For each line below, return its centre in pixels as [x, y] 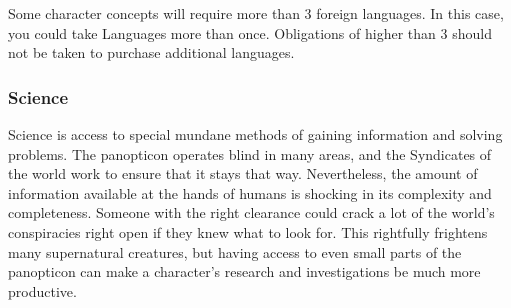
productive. [42, 290]
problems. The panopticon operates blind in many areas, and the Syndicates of [250, 153]
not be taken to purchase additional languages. [151, 52]
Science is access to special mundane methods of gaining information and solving [255, 134]
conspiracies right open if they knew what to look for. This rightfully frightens [248, 231]
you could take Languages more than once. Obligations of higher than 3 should [250, 32]
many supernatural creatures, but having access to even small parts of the [235, 251]
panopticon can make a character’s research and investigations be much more [244, 271]
